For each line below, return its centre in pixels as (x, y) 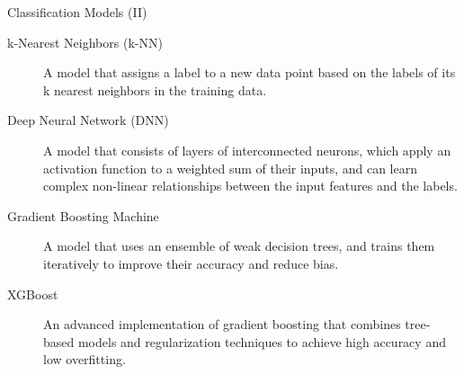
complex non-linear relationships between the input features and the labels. (250, 186)
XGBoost (33, 294)
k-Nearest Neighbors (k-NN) (85, 42)
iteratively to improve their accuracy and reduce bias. (191, 263)
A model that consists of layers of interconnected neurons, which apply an (247, 150)
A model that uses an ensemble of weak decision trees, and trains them (239, 246)
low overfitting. (85, 359)
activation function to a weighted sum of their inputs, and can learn (230, 168)
